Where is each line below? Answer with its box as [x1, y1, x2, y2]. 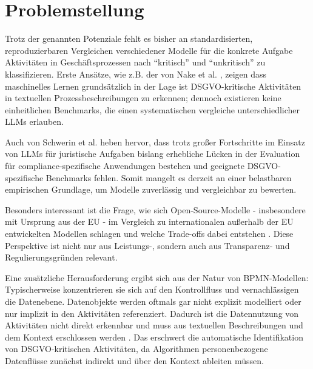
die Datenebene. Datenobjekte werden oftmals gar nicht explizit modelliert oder [5, 295, 301, 307]
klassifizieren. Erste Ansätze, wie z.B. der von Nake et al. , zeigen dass [5, 67, 267, 80]
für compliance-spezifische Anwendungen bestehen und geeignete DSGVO [5, 159, 278, 172]
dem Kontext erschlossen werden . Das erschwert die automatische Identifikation [5, 330, 303, 343]
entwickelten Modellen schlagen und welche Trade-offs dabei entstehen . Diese [5, 227, 294, 240]
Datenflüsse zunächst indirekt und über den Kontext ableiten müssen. [5, 354, 264, 367]
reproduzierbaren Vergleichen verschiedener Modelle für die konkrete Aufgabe [5, 44, 293, 56]
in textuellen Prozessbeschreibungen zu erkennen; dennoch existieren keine [5, 91, 281, 104]
